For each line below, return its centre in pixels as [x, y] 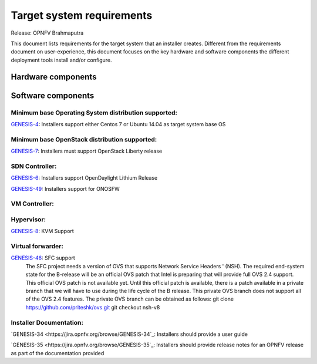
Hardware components [54, 77]
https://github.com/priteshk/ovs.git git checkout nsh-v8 [93, 307]
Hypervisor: [28, 219]
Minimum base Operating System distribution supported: [94, 113]
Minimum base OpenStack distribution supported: [84, 139]
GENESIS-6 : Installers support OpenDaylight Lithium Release [84, 178]
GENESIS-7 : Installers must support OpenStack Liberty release [87, 151]
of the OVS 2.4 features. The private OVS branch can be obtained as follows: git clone [130, 299]
